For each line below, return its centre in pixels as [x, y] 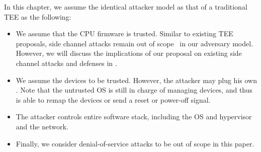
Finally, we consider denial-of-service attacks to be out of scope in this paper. [135, 143]
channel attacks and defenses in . [66, 63]
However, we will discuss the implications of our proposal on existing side [129, 53]
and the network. [42, 126]
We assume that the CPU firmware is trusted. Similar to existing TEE [124, 33]
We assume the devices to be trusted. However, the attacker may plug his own [136, 80]
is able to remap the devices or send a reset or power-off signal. [113, 99]
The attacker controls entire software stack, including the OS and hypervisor [134, 117]
